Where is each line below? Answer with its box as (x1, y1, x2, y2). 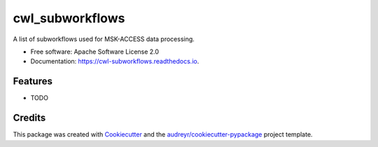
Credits (13, 112, 46, 124)
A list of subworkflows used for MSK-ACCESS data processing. (13, 35, 195, 43)
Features (13, 75, 52, 87)
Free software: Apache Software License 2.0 (30, 47, 160, 56)
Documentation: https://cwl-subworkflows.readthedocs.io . (30, 57, 199, 65)
